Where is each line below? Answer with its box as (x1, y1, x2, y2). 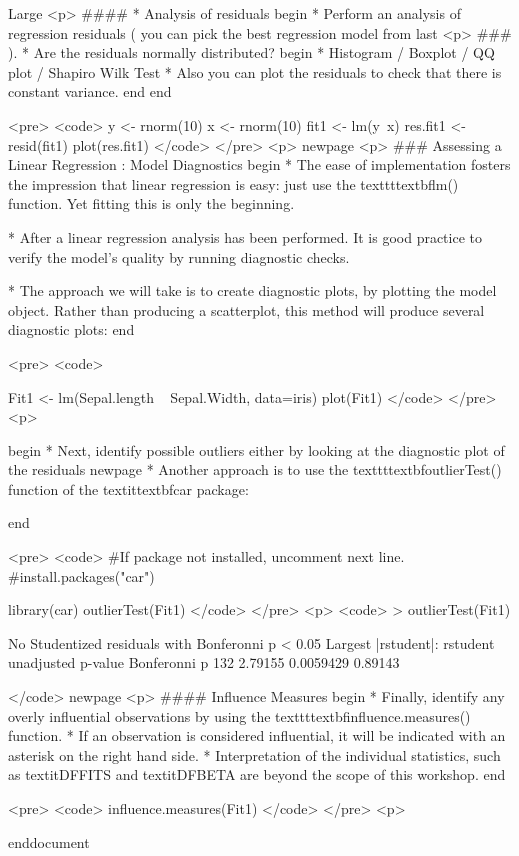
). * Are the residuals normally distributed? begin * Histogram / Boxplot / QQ (8, 42, 495, 63)
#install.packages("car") (8, 565, 155, 586)
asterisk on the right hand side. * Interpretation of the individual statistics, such (8, 744, 501, 765)
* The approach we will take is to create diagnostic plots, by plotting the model (8, 280, 497, 301)
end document (8, 831, 90, 852)
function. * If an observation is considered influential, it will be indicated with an (8, 725, 506, 746)
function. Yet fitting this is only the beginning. (8, 193, 295, 214)
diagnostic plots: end (8, 319, 135, 340)
